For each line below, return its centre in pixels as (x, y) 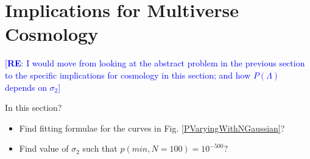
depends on (26, 87)
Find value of (44, 148)
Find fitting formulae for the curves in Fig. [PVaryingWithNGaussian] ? (152, 128)
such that (100, 148)
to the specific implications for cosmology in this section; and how (128, 75)
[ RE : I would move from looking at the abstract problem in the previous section (155, 63)
